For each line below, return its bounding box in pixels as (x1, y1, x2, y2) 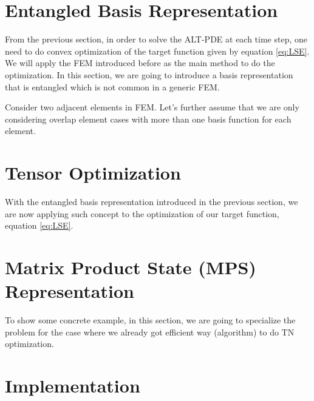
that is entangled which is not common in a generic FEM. (5, 80, 220, 93)
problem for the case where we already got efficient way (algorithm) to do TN (5, 325, 295, 338)
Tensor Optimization (5, 160, 181, 185)
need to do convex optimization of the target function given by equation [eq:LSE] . (5, 44, 310, 57)
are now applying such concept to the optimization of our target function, (5, 207, 279, 220)
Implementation (5, 373, 140, 398)
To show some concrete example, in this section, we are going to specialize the (5, 314, 296, 326)
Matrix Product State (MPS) (5, 254, 256, 279)
